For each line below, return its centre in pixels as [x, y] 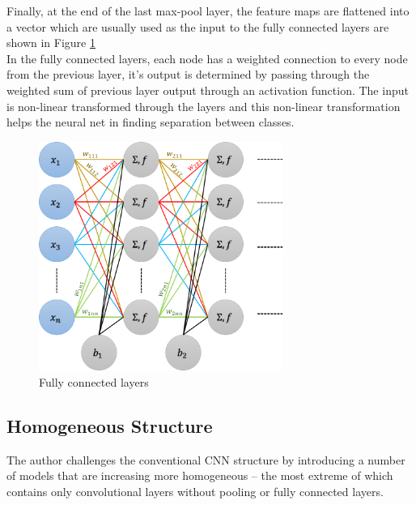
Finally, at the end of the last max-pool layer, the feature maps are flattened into [208, 11]
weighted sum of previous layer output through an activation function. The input [208, 90]
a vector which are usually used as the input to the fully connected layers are [198, 26]
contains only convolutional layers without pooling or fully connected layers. [195, 491]
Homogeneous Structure [110, 425]
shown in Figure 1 [51, 43]
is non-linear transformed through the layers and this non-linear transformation [204, 106]
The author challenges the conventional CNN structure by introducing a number [206, 459]
